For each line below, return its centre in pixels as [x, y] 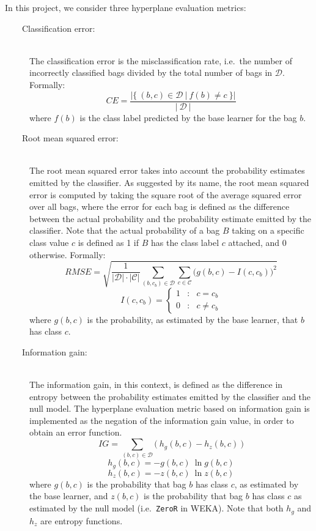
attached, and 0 [257, 242]
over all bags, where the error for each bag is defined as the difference [160, 206]
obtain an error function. [76, 432]
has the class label [185, 242]
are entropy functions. [82, 520]
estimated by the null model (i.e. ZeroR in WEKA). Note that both [156, 508]
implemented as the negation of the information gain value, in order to [162, 420]
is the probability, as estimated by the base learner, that [193, 319]
